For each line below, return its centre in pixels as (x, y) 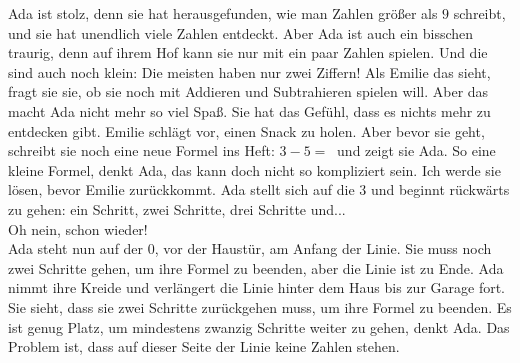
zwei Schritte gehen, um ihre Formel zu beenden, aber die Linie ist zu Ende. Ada (256, 267)
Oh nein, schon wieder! (78, 228)
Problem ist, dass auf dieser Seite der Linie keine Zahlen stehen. (204, 346)
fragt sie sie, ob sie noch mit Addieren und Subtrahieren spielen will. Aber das (248, 91)
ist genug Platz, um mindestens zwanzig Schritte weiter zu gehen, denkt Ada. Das (259, 326)
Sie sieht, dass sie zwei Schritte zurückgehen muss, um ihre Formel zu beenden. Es (260, 306)
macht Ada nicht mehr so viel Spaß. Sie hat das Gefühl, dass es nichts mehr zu (249, 110)
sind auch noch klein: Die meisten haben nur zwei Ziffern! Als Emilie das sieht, (249, 71)
